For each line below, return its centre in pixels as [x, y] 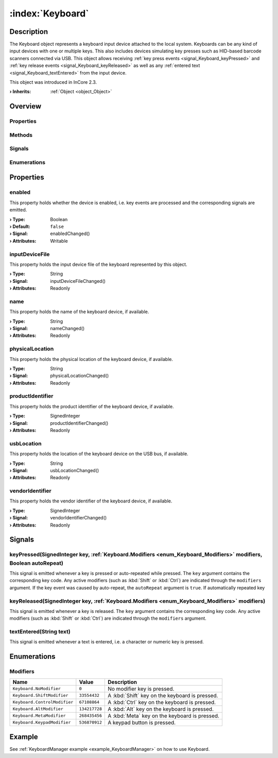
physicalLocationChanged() [80, 376]
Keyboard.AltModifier [38, 709]
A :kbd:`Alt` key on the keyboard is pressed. [160, 709]
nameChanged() [67, 329]
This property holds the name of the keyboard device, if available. [79, 312]
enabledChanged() [70, 233]
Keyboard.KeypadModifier [42, 723]
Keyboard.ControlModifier [43, 702]
